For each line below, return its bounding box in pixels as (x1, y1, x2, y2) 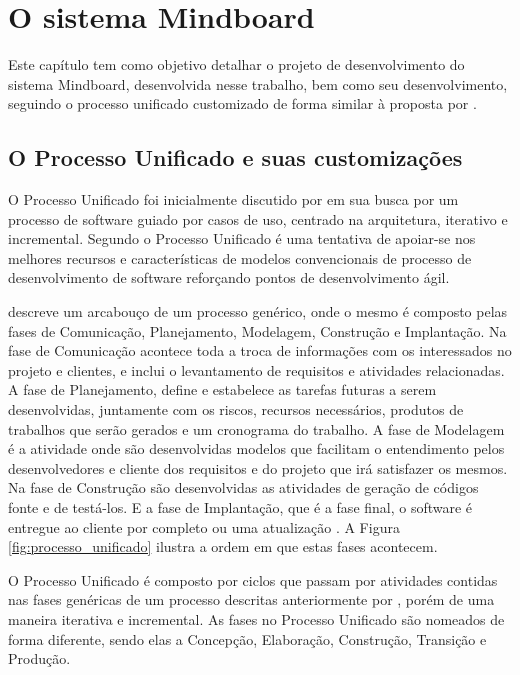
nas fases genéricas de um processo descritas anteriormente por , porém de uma (8, 589, 495, 610)
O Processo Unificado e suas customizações (8, 142, 463, 173)
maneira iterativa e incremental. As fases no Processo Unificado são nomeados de (8, 608, 505, 629)
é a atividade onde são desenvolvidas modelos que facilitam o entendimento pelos (8, 438, 505, 459)
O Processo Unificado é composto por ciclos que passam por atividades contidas (8, 569, 498, 590)
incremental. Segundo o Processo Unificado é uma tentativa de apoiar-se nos (8, 228, 476, 249)
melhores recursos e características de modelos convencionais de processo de (8, 247, 472, 268)
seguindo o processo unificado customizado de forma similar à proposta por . (8, 93, 477, 114)
